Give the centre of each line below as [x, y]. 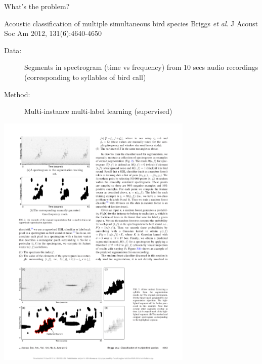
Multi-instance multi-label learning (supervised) [98, 111]
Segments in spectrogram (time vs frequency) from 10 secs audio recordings [141, 67]
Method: [17, 94]
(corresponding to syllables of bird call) [85, 77]
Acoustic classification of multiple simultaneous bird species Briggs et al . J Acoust [131, 23]
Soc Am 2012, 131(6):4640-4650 [53, 33]
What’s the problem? [37, 6]
